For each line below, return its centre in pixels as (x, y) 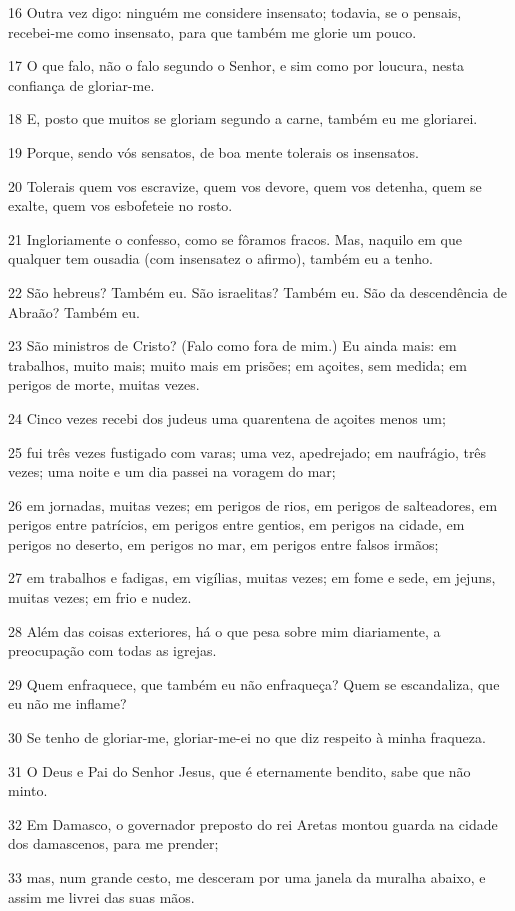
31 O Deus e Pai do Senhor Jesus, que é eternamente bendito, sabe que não (239, 770)
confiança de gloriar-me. (81, 84)
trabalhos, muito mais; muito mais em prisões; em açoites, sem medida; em (238, 364)
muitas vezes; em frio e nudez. (100, 597)
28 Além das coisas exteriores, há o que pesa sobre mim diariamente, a (224, 630)
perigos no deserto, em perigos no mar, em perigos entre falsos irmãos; (223, 543)
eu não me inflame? (67, 703)
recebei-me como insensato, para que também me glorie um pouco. (212, 31)
